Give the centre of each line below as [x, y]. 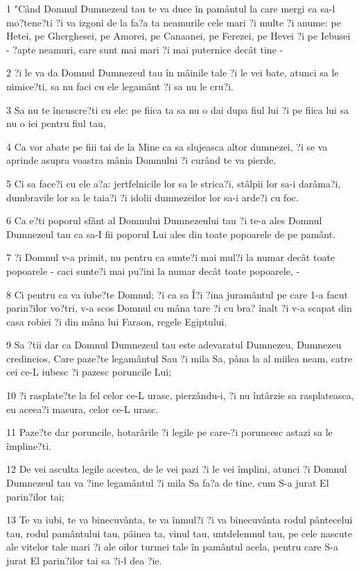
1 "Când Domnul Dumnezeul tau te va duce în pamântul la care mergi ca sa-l [171, 8]
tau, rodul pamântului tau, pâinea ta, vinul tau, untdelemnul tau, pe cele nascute [179, 533]
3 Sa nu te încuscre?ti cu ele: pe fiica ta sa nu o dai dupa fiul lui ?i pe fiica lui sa [178, 109]
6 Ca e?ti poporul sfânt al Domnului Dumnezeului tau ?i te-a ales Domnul [164, 220]
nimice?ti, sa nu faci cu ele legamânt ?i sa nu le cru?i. [120, 86]
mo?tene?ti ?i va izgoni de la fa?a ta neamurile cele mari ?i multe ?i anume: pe [174, 22]
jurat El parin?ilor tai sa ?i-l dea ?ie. [84, 560]
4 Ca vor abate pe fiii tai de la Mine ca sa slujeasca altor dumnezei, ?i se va [167, 146]
